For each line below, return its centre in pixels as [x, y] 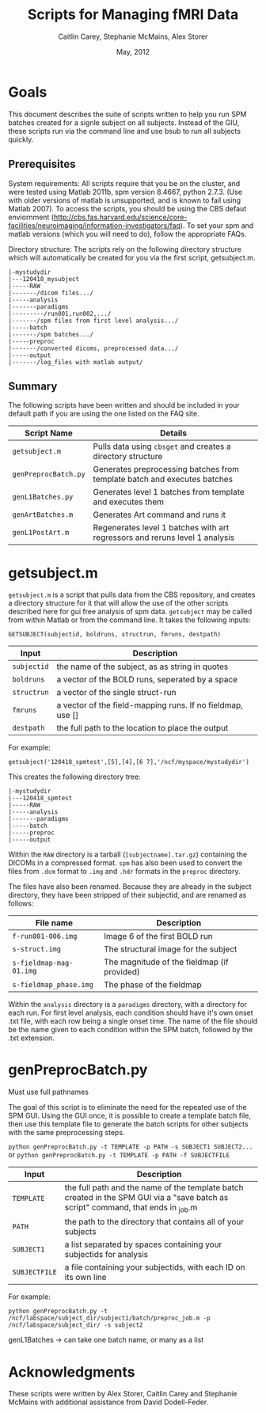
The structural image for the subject [171, 949]
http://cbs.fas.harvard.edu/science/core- [120, 217]
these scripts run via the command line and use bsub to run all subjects [125, 131]
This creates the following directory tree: [74, 777]
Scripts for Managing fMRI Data [133, 15]
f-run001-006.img [45, 936]
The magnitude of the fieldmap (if [166, 962]
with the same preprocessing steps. [66, 1133]
